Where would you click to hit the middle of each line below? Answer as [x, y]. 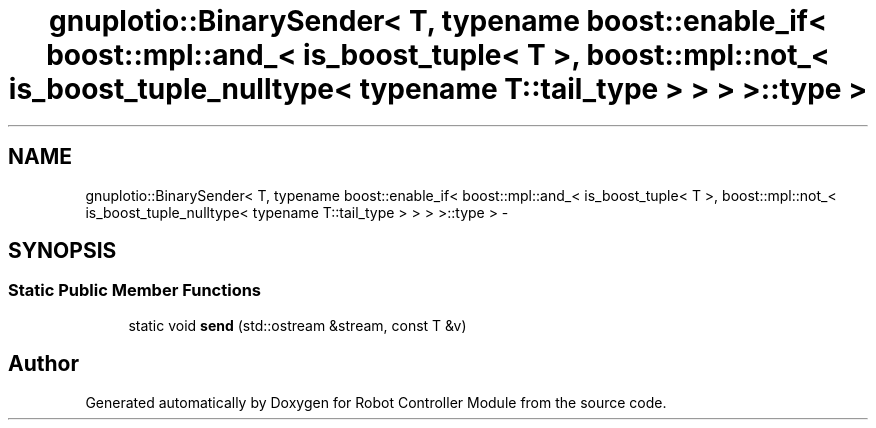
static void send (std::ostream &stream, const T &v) [297, 325]
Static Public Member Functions [135, 290]
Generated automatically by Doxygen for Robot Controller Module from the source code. [376, 402]
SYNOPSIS [62, 251]
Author [43, 364]
